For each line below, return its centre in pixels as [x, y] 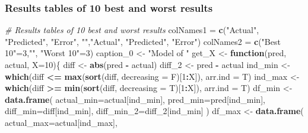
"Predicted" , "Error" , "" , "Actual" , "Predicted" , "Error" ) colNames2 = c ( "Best [143, 41]
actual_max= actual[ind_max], [61, 122]
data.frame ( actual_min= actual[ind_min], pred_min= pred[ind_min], [135, 99]
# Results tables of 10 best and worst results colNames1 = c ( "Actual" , [132, 30]
